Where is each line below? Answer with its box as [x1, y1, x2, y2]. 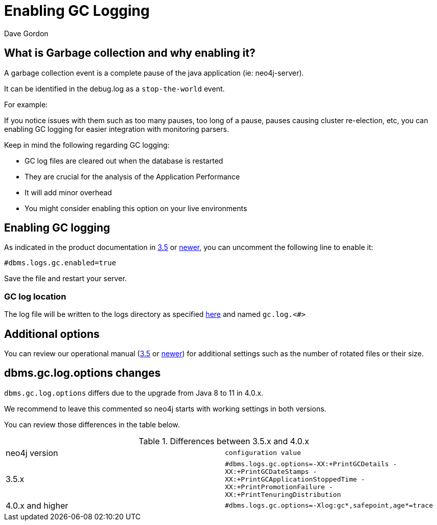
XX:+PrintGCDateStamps [225, 467, 309, 475]
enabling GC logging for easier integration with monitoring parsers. [4, 124, 229, 133]
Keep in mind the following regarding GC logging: [4, 140, 170, 149]
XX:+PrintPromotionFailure [225, 483, 325, 491]
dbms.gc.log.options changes [4, 367, 161, 380]
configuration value [225, 449, 301, 457]
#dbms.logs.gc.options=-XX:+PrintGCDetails [225, 460, 389, 468]
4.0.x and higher [6, 500, 68, 511]
